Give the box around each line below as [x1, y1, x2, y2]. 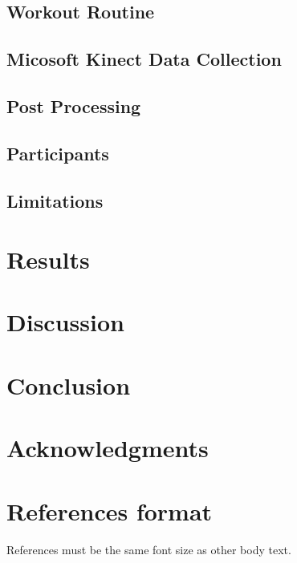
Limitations [6, 188, 104, 213]
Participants [6, 140, 109, 165]
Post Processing [6, 93, 141, 118]
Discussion [6, 306, 124, 338]
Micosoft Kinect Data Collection [6, 47, 282, 71]
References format [6, 494, 213, 527]
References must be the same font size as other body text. [6, 541, 291, 557]
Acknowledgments [6, 431, 209, 464]
